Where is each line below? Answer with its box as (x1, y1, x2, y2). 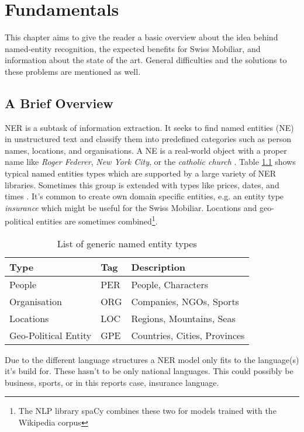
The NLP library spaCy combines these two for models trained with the (18, 405, 277, 417)
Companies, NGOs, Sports (131, 294, 239, 308)
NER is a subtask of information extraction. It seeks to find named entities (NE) (5, 121, 294, 133)
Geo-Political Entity (9, 328, 92, 342)
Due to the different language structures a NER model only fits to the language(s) (5, 353, 299, 365)
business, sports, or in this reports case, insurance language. (5, 376, 219, 388)
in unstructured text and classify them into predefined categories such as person (5, 133, 291, 145)
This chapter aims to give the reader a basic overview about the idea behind (5, 31, 278, 43)
